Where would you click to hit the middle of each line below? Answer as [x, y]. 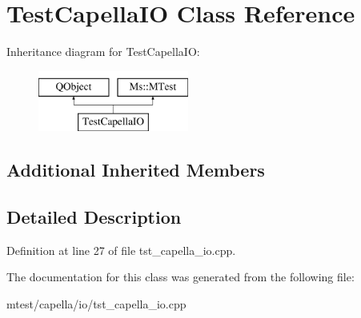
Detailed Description [94, 217]
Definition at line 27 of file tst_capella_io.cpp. [121, 250]
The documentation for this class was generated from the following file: [180, 277]
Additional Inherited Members [136, 170]
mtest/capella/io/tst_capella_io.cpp [96, 304]
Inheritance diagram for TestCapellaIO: [103, 52]
